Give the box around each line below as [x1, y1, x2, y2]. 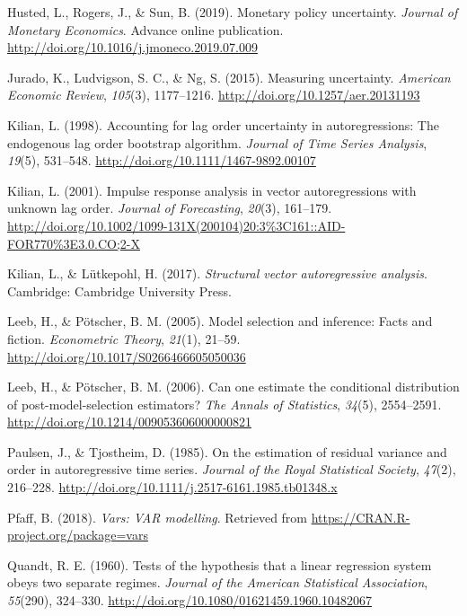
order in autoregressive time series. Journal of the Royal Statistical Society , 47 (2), [7, 460, 456, 479]
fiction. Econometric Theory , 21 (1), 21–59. [7, 329, 241, 348]
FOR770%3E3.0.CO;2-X [7, 233, 140, 252]
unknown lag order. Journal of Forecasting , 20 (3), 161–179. [7, 198, 332, 217]
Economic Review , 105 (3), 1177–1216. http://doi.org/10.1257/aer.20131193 [7, 85, 420, 104]
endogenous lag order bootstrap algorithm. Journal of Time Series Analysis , [7, 133, 427, 152]
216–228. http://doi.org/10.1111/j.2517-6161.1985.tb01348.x [7, 478, 338, 497]
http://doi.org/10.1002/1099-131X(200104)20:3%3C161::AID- [7, 216, 346, 234]
